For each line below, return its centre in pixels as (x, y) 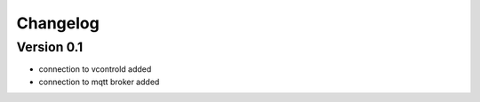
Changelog (58, 23)
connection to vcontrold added (95, 69)
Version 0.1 (50, 47)
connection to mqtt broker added (99, 82)
